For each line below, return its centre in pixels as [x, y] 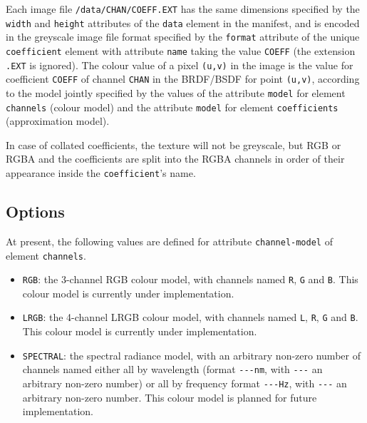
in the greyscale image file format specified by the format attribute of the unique [183, 37]
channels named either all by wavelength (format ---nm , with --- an [172, 369]
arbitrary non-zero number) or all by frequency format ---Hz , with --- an [185, 383]
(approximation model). [58, 121]
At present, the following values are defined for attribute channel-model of [169, 241]
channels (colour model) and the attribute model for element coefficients [172, 107]
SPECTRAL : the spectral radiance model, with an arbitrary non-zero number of [191, 355]
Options [35, 211]
